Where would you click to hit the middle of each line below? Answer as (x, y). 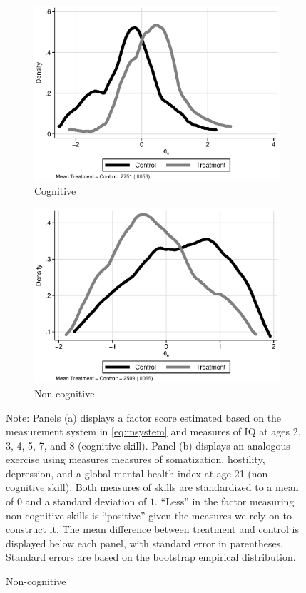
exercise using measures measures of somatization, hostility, (136, 459)
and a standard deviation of (86, 501)
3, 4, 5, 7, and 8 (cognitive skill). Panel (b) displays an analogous (148, 445)
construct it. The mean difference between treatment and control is (152, 529)
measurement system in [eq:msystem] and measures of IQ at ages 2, (153, 431)
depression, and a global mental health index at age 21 (125, 473)
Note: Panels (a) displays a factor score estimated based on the (144, 417)
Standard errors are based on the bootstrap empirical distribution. (151, 557)
